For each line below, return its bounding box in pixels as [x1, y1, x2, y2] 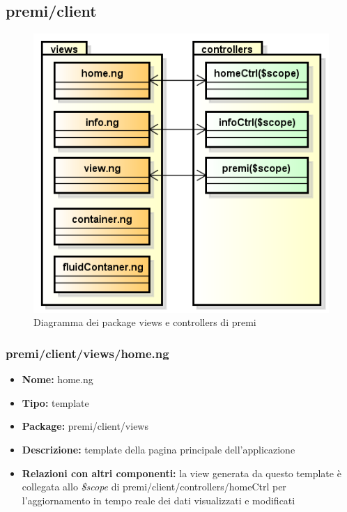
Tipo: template [22, 395, 89, 410]
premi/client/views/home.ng [6, 344, 169, 362]
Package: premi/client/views [22, 419, 148, 433]
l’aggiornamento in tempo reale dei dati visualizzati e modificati [22, 492, 295, 507]
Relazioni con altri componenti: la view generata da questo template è [22, 465, 341, 480]
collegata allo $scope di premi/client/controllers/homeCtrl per [22, 479, 286, 494]
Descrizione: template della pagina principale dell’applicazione [22, 442, 295, 456]
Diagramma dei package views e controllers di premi [33, 315, 256, 329]
